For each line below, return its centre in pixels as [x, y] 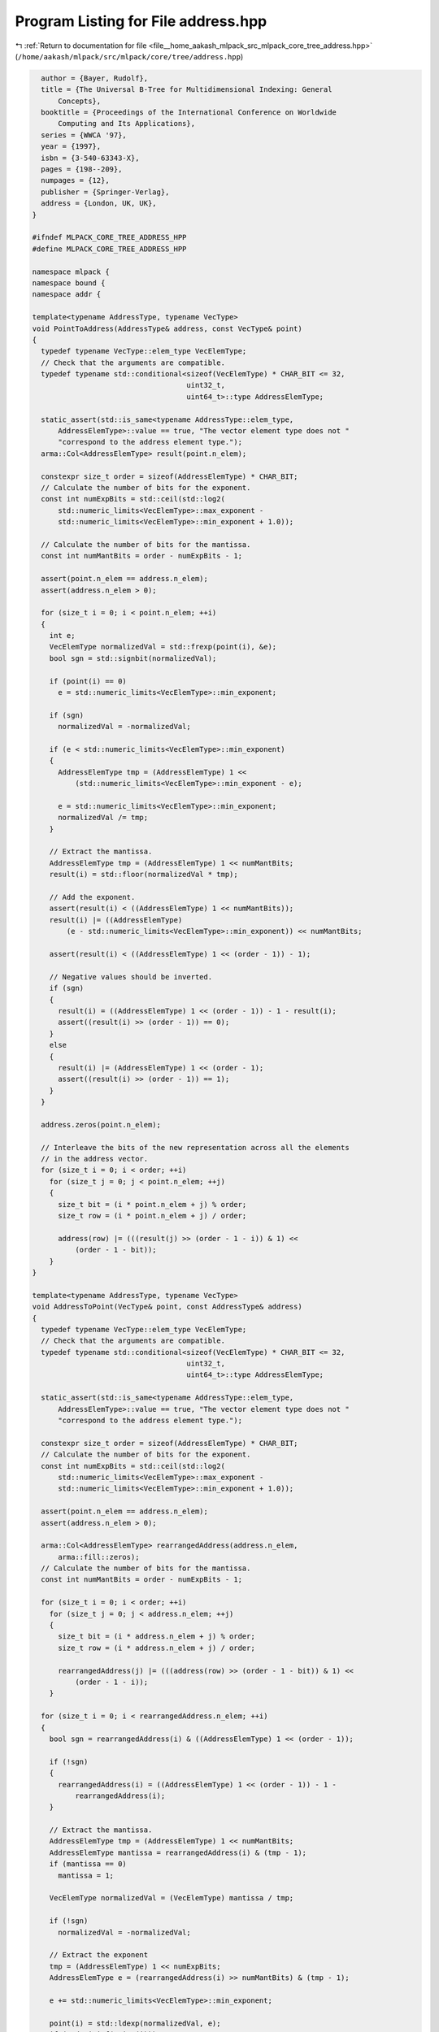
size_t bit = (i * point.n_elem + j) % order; [152, 1204]
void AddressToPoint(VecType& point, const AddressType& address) [167, 1307]
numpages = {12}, [75, 180]
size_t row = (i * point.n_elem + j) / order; [152, 1216]
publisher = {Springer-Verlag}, [105, 192]
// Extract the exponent [99, 1955]
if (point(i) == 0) [88, 681]
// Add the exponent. [92, 897]
